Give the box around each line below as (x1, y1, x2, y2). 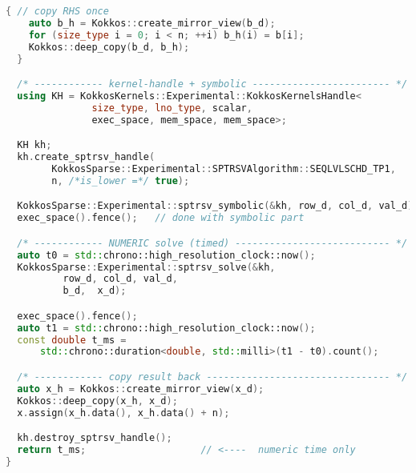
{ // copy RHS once (6, 6, 109, 17)
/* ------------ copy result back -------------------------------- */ (17, 371, 408, 383)
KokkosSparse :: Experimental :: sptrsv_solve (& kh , (17, 261, 276, 273)
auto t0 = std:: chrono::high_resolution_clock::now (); (17, 249, 316, 261)
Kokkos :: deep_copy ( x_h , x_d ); (17, 395, 178, 407)
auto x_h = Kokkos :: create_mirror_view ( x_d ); (17, 383, 265, 395)
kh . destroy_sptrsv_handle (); (17, 432, 172, 444)
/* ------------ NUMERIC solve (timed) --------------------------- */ (17, 237, 408, 249)
